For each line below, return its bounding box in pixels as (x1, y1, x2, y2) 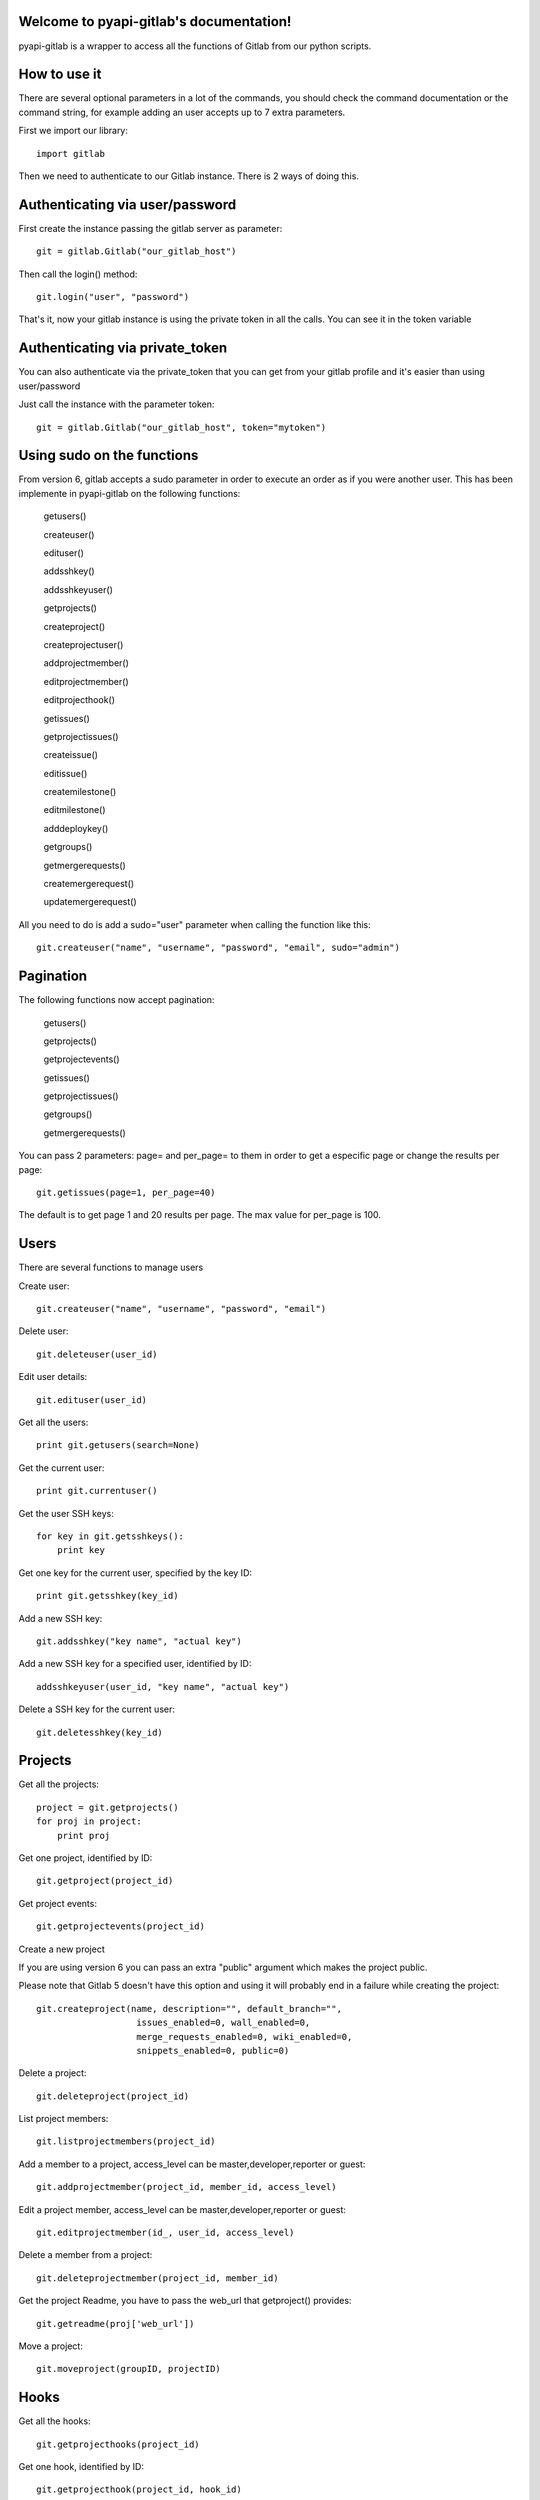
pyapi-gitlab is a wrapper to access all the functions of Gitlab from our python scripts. (18, 40, 372, 52)
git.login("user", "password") (36, 291, 190, 303)
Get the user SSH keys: (18, 1507, 114, 1519)
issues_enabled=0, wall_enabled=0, (136, 2017, 311, 2029)
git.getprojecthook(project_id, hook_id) (36, 2484, 242, 2495)
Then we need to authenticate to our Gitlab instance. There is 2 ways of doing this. (18, 170, 360, 182)
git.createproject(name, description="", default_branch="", (36, 2003, 342, 2014)
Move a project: (18, 2340, 84, 2352)
